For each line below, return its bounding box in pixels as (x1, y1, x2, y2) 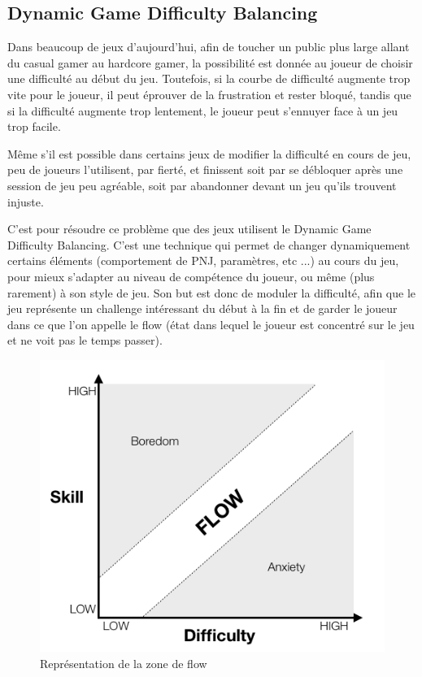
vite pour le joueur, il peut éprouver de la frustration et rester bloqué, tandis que (7, 85, 411, 102)
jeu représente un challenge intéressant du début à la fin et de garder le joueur (7, 300, 398, 317)
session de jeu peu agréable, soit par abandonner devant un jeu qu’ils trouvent (7, 176, 397, 193)
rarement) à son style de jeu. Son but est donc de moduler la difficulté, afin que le (7, 284, 415, 301)
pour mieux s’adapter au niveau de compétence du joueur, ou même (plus (7, 267, 375, 284)
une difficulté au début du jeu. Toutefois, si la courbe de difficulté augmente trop (7, 70, 411, 87)
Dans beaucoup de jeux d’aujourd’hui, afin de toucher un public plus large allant (7, 38, 410, 55)
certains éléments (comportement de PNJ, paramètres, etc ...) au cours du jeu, (7, 252, 399, 269)
